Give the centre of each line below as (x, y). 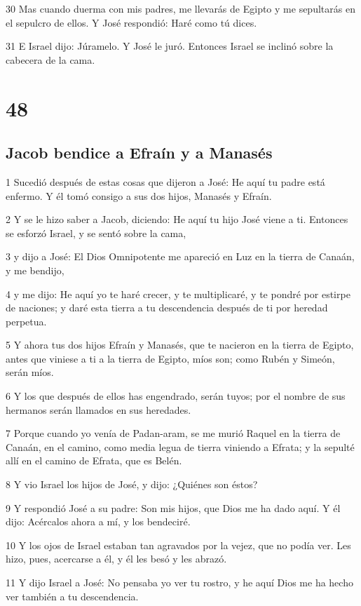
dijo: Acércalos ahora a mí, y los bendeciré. (98, 521)
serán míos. (30, 372)
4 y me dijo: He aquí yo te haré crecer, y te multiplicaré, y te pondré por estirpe (178, 294)
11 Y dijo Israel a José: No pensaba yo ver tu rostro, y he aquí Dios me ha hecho (179, 583)
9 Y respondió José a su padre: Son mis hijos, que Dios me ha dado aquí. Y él (173, 507)
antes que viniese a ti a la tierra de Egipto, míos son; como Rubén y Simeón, (170, 358)
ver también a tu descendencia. (72, 596)
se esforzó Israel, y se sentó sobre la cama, (96, 233)
